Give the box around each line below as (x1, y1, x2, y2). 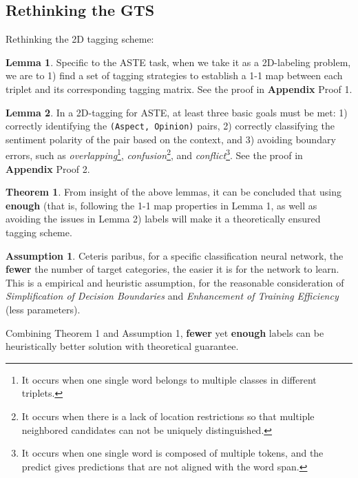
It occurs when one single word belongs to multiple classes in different (21, 372, 317, 386)
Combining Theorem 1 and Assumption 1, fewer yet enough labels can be (6, 325, 324, 340)
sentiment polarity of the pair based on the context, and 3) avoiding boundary (6, 132, 336, 146)
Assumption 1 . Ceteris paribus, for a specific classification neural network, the (6, 248, 344, 262)
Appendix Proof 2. (6, 161, 90, 176)
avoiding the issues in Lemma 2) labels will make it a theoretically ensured (6, 211, 321, 226)
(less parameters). (6, 302, 81, 317)
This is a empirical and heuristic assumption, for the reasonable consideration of (6, 275, 344, 289)
